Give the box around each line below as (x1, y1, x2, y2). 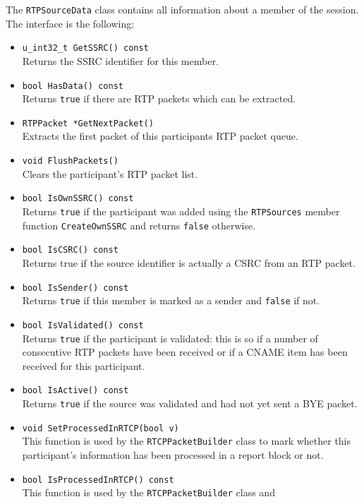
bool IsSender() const (22, 282, 129, 293)
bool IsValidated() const (22, 320, 144, 330)
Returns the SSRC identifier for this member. (22, 53, 219, 68)
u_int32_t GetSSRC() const (22, 43, 149, 54)
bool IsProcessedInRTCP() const (22, 474, 174, 485)
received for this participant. (22, 358, 145, 373)
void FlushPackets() (22, 156, 119, 167)
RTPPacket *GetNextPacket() (22, 118, 154, 128)
